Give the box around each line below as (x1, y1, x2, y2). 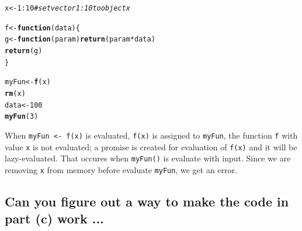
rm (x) (5, 89, 26, 98)
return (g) (5, 46, 43, 55)
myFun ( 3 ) (5, 112, 39, 121)
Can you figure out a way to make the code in (5, 192, 289, 210)
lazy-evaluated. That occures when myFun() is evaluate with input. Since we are (5, 152, 291, 164)
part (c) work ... (5, 209, 104, 227)
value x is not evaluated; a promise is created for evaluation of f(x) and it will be (5, 140, 297, 153)
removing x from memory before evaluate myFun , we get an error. (5, 163, 237, 175)
